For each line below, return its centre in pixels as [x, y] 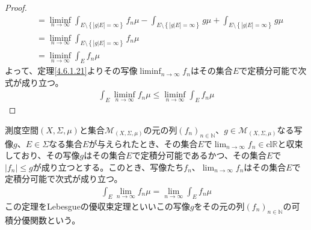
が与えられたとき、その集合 [143, 143]
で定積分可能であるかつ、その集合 [199, 155]
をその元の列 [219, 206]
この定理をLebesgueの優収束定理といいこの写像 [97, 206]
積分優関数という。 [43, 219]
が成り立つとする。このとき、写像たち [108, 167]
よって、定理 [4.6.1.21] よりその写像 [71, 71]
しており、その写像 [42, 155]
